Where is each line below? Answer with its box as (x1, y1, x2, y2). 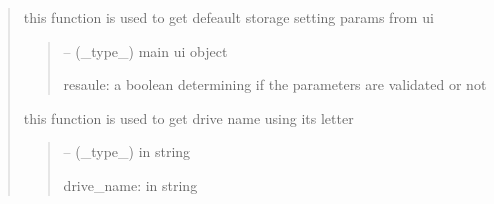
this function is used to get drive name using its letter (23, 107, 354, 128)
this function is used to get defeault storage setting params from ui (23, 7, 434, 27)
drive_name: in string (63, 174, 198, 195)
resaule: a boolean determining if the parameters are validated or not (63, 74, 487, 95)
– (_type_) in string (63, 141, 191, 162)
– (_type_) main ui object (63, 40, 228, 61)
